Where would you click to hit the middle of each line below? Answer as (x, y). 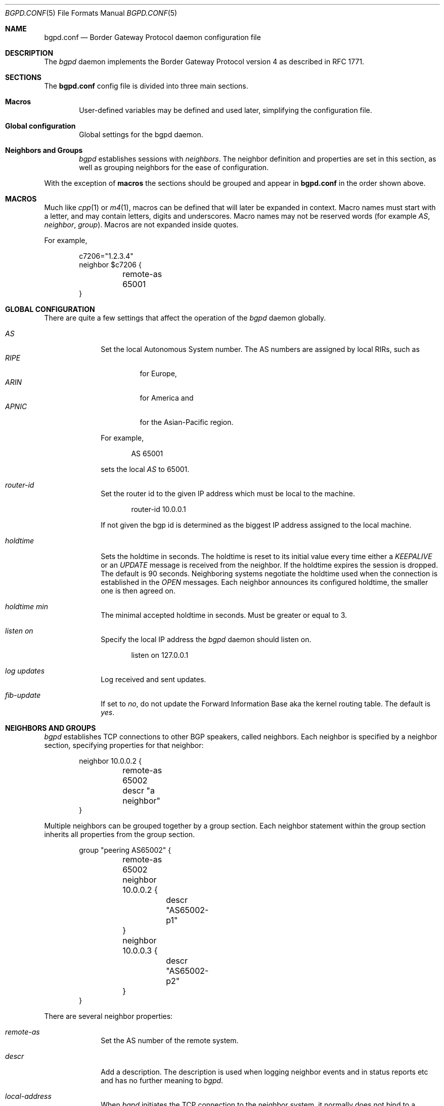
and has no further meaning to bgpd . (162, 1080)
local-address (28, 1096)
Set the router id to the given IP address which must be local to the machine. (228, 493)
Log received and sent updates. (153, 679)
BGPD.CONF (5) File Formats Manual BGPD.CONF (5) (91, 13)
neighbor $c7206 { (110, 265)
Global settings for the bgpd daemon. (141, 134)
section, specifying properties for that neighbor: (124, 745)
